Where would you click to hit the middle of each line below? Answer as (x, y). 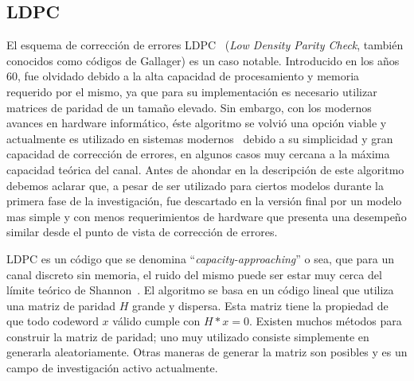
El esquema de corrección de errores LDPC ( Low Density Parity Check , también (205, 45)
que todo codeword (53, 321)
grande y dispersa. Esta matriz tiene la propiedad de (260, 305)
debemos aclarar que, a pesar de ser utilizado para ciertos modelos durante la (195, 185)
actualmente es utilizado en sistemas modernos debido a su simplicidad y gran (200, 138)
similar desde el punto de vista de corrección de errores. (142, 232)
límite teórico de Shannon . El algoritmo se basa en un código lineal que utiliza (200, 290)
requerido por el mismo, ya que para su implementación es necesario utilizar (192, 91)
